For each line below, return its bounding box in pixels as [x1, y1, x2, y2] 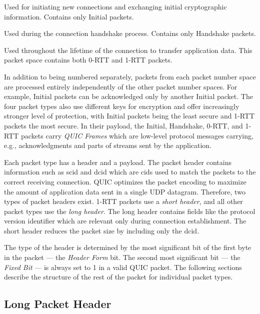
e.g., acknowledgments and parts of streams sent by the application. [4, 140, 212, 150]
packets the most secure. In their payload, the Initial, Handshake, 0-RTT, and [4, 120, 243, 130]
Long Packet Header [4, 296, 111, 311]
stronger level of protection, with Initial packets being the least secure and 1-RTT [4, 110, 255, 121]
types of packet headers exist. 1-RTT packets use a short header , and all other [4, 196, 243, 206]
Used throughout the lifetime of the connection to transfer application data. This [4, 44, 252, 55]
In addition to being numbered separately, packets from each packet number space [4, 71, 256, 81]
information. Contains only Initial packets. [4, 11, 134, 21]
